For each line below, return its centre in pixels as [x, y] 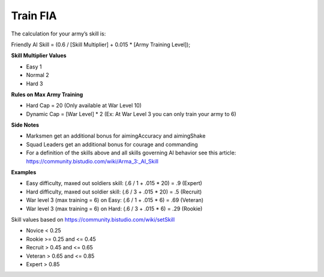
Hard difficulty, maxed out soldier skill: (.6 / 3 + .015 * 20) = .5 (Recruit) [114, 192]
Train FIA [34, 16]
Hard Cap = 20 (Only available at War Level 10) [84, 106]
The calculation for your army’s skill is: [58, 34]
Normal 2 [37, 75]
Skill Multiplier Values [39, 56]
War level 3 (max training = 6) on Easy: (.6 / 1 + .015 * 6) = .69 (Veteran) [115, 200]
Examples [24, 172]
